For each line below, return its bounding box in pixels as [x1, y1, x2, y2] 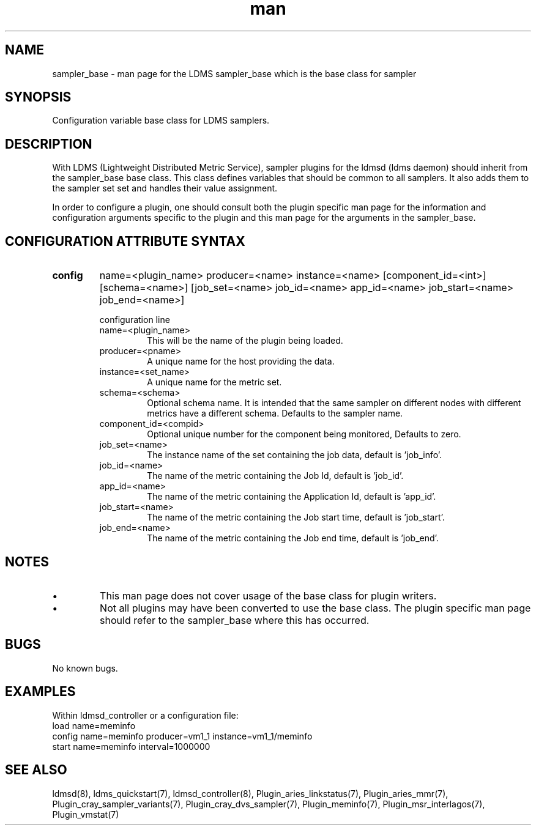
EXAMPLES [5, 684, 76, 700]
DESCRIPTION [5, 136, 92, 152]
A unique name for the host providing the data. [147, 356, 335, 367]
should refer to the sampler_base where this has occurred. [100, 613, 370, 626]
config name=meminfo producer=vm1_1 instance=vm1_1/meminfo [52, 730, 313, 741]
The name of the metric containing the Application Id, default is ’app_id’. [147, 491, 436, 502]
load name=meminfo [52, 720, 136, 731]
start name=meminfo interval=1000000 [52, 741, 210, 752]
